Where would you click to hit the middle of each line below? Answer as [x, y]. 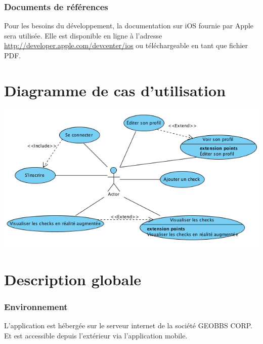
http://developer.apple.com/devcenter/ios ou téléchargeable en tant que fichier [126, 45]
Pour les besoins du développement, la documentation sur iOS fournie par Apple [129, 26]
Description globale [73, 279]
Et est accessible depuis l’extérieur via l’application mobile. [96, 335]
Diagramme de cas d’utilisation [115, 90]
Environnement [36, 307]
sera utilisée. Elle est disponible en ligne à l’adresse [83, 35]
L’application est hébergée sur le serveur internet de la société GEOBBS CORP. [128, 326]
